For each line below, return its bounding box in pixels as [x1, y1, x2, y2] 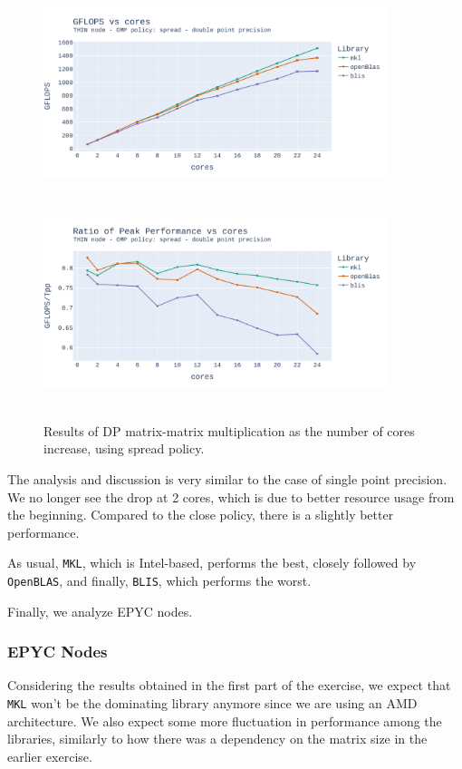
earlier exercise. [7, 746, 92, 765]
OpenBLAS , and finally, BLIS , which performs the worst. [7, 570, 312, 589]
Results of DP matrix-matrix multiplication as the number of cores [43, 421, 415, 440]
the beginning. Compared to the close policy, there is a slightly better [7, 505, 394, 524]
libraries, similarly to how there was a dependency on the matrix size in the [7, 729, 428, 748]
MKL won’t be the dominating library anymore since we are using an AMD [7, 694, 418, 712]
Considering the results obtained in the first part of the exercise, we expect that [7, 676, 451, 695]
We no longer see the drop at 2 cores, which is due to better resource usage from [7, 487, 455, 506]
